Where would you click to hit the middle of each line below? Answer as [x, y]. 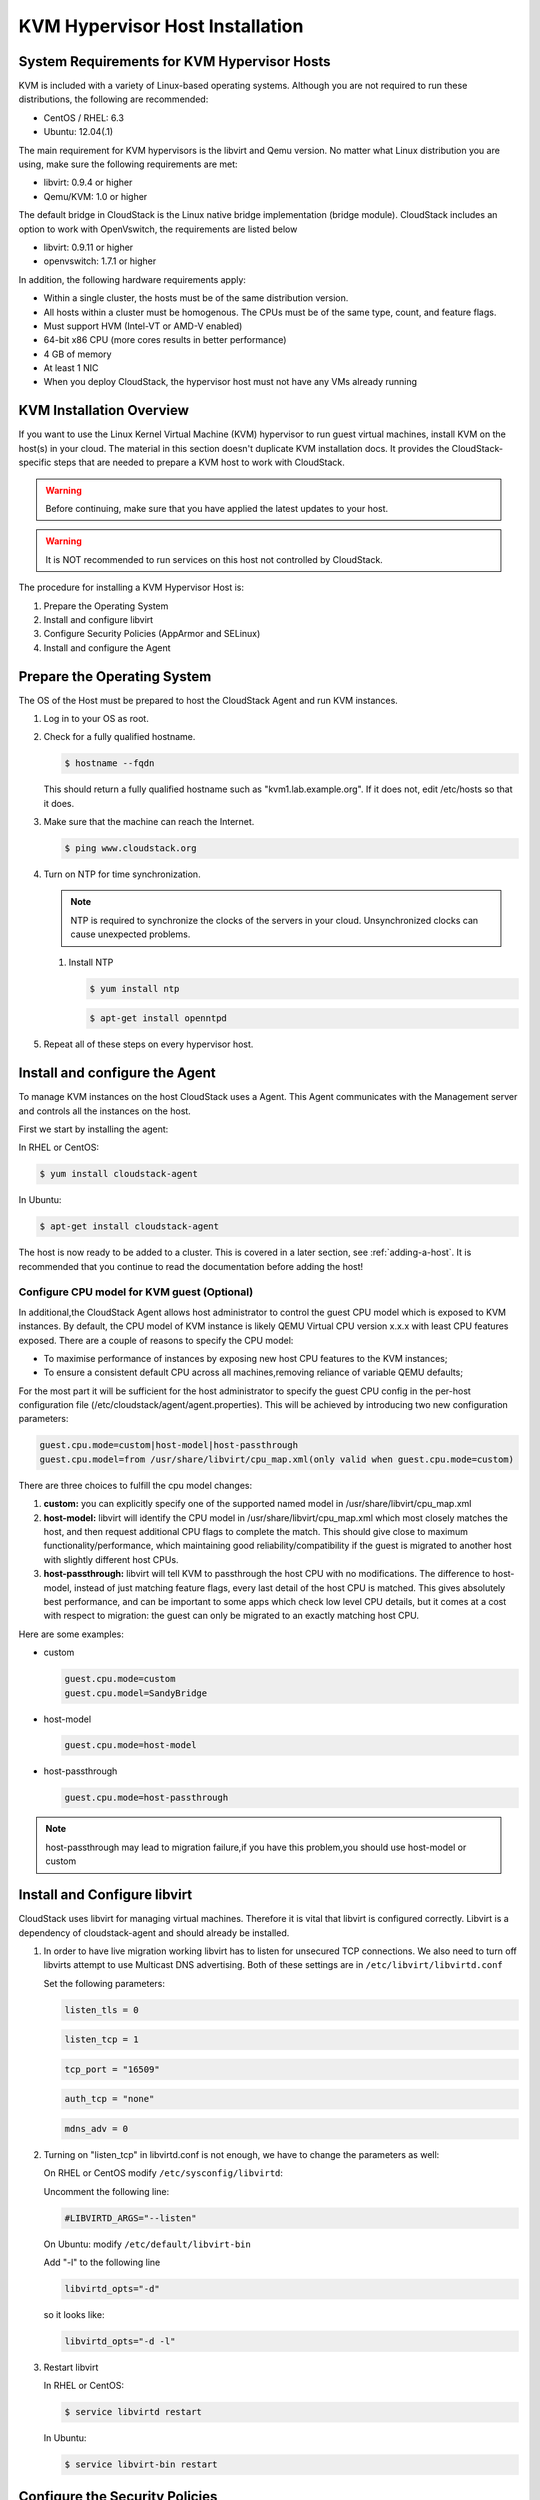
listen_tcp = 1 [101, 2039]
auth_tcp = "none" [109, 2099]
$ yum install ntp [134, 988]
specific [35, 462]
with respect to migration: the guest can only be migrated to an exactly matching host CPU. [231, 1616]
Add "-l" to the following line [102, 2262]
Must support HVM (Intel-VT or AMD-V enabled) [143, 326]
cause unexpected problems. [130, 934]
